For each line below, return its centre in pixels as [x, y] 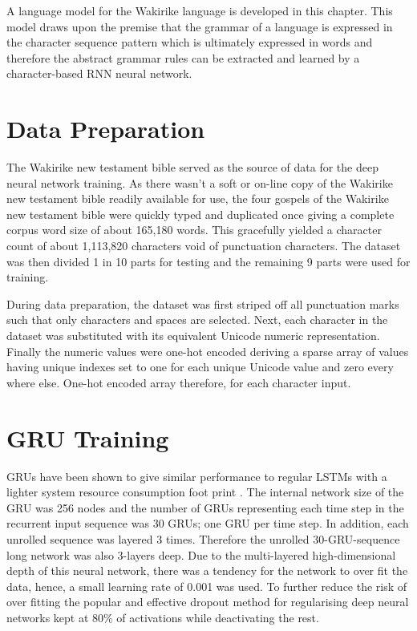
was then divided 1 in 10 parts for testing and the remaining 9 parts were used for [208, 261]
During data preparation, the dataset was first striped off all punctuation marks [203, 303]
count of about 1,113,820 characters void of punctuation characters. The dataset [204, 246]
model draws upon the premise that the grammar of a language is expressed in [200, 26]
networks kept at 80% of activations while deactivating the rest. [163, 617]
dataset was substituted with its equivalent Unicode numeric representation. [193, 336]
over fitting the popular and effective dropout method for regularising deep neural [208, 602]
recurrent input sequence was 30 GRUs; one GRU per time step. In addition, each [208, 523]
